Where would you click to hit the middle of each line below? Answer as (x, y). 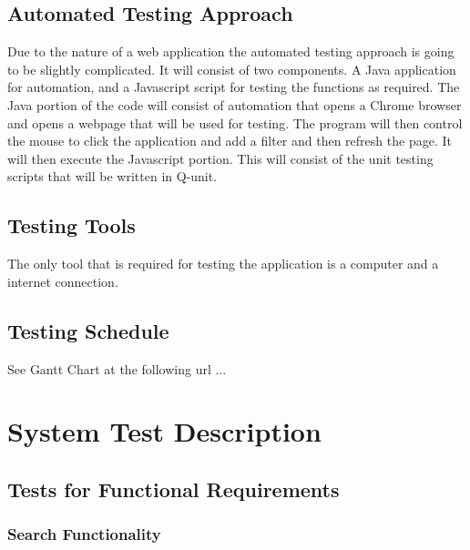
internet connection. (63, 281)
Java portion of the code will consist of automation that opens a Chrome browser (235, 104)
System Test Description (164, 431)
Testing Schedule (88, 330)
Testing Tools (72, 225)
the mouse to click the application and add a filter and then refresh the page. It (230, 141)
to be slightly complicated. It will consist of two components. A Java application (232, 69)
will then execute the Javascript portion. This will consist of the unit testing (220, 158)
